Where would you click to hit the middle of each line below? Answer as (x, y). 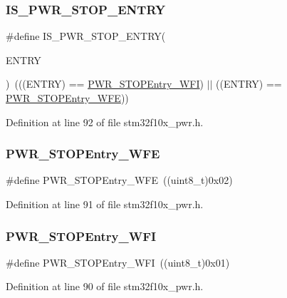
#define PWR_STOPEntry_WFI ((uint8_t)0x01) (118, 262)
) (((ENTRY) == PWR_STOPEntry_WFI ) (105, 84)
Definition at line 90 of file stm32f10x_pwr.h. (105, 286)
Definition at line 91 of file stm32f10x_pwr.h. (105, 204)
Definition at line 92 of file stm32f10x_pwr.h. (105, 122)
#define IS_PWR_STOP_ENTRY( (86, 36)
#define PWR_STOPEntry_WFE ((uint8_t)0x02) (119, 180)
